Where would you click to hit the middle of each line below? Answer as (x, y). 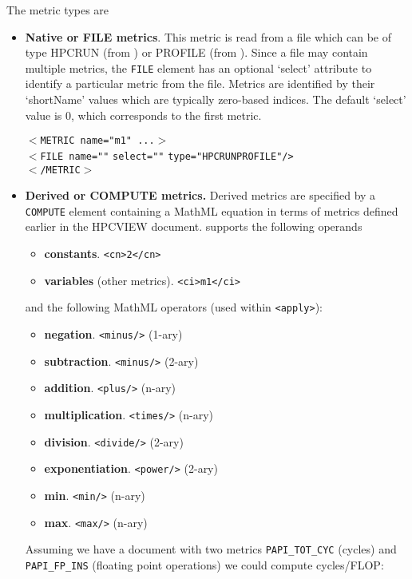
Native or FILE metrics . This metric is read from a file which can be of (208, 36)
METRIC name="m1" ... (97, 141)
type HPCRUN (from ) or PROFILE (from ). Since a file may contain (196, 52)
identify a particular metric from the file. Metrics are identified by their (200, 83)
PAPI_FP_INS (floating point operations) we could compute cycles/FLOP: (204, 564)
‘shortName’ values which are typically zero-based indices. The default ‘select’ (216, 99)
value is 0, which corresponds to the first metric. (143, 115)
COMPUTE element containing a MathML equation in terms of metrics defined (212, 210)
